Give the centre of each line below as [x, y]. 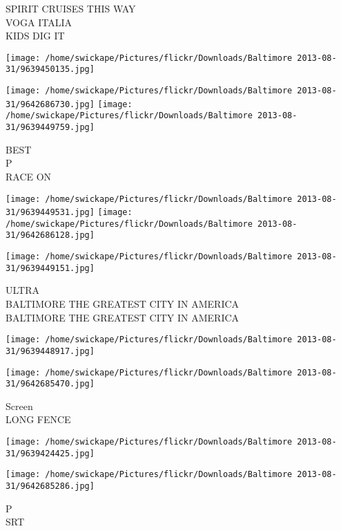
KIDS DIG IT [35, 36]
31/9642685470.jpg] [50, 384]
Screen [19, 406]
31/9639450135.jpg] [50, 69]
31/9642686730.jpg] [50, 104]
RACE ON [29, 176]
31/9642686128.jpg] [50, 235]
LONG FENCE [38, 419]
